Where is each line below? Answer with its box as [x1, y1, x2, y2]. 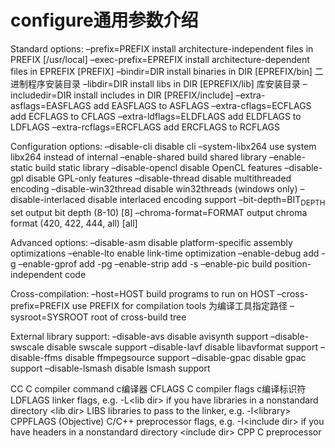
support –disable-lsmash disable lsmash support [10, 362, 211, 374]
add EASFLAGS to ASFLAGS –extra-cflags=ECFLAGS [93, 99, 312, 111]
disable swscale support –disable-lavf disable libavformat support [46, 341, 319, 353]
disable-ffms [10, 351, 63, 363]
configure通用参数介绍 [10, 9, 199, 32]
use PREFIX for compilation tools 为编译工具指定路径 [71, 299, 288, 311]
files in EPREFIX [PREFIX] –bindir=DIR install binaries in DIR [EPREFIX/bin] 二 [10, 65, 324, 77]
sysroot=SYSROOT [10, 311, 89, 323]
